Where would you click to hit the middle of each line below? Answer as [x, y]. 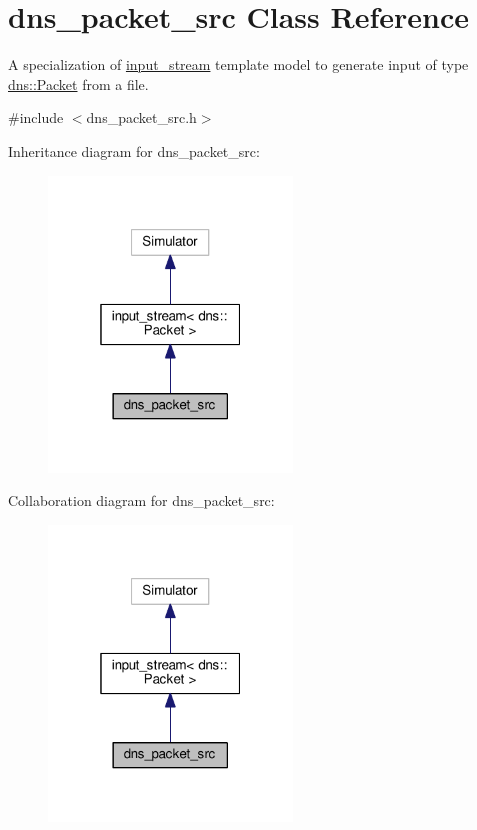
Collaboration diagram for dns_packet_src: [141, 500]
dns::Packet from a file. [78, 83]
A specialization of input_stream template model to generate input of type [238, 64]
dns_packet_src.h [141, 117]
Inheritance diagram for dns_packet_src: [134, 150]
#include [36, 117]
